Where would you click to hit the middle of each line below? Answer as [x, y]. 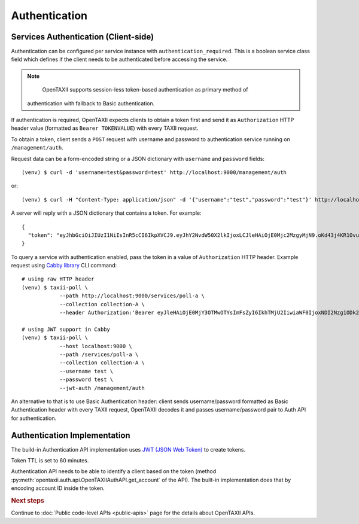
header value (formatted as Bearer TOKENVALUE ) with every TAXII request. [105, 128]
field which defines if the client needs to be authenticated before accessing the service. [119, 59]
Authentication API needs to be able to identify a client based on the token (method [114, 471]
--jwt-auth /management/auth [102, 388]
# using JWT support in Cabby [66, 329]
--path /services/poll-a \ [99, 354]
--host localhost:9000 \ [96, 346]
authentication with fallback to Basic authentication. [91, 103]
